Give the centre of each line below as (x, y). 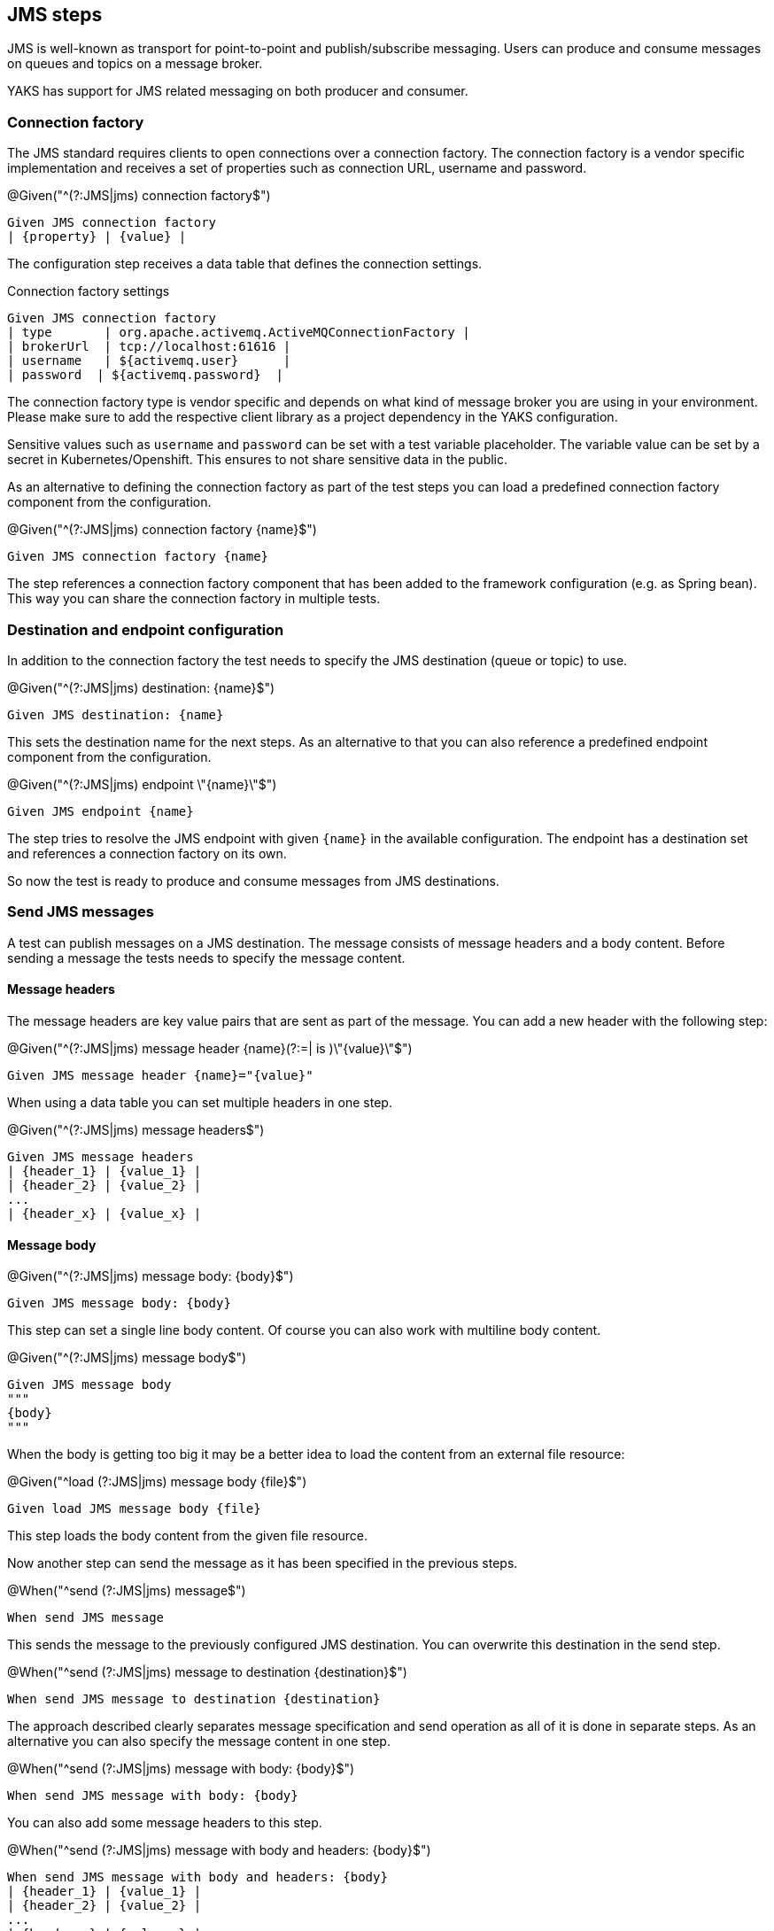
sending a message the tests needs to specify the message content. (206, 958)
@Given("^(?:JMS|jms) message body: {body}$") (151, 1276)
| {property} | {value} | (97, 237)
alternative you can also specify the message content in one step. (199, 1741)
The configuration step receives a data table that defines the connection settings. (245, 264)
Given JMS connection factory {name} (138, 557)
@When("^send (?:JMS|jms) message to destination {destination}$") (207, 1672)
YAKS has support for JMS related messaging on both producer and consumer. (238, 91)
